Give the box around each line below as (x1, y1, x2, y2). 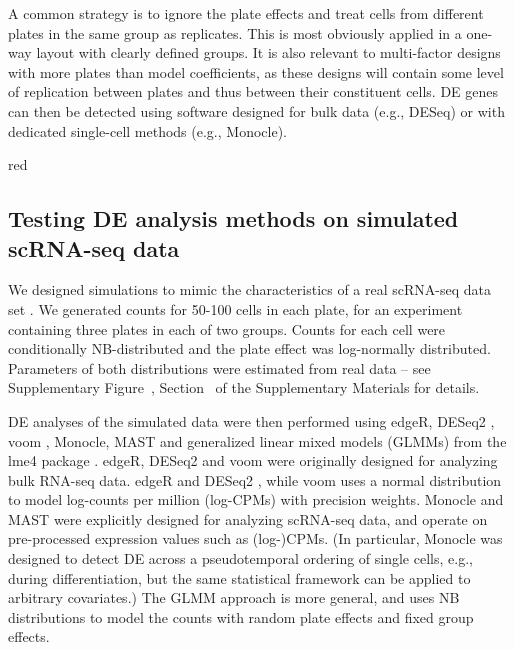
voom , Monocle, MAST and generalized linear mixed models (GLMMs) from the (8, 430, 507, 451)
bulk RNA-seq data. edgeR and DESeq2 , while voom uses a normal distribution (8, 469, 502, 490)
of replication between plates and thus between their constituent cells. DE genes (8, 81, 499, 102)
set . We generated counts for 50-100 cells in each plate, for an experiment (8, 298, 463, 319)
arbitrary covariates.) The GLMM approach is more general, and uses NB (8, 587, 460, 608)
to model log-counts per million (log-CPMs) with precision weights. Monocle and (8, 489, 504, 510)
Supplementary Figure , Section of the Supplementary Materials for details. (8, 377, 480, 398)
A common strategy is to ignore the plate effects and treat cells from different (8, 3, 484, 23)
